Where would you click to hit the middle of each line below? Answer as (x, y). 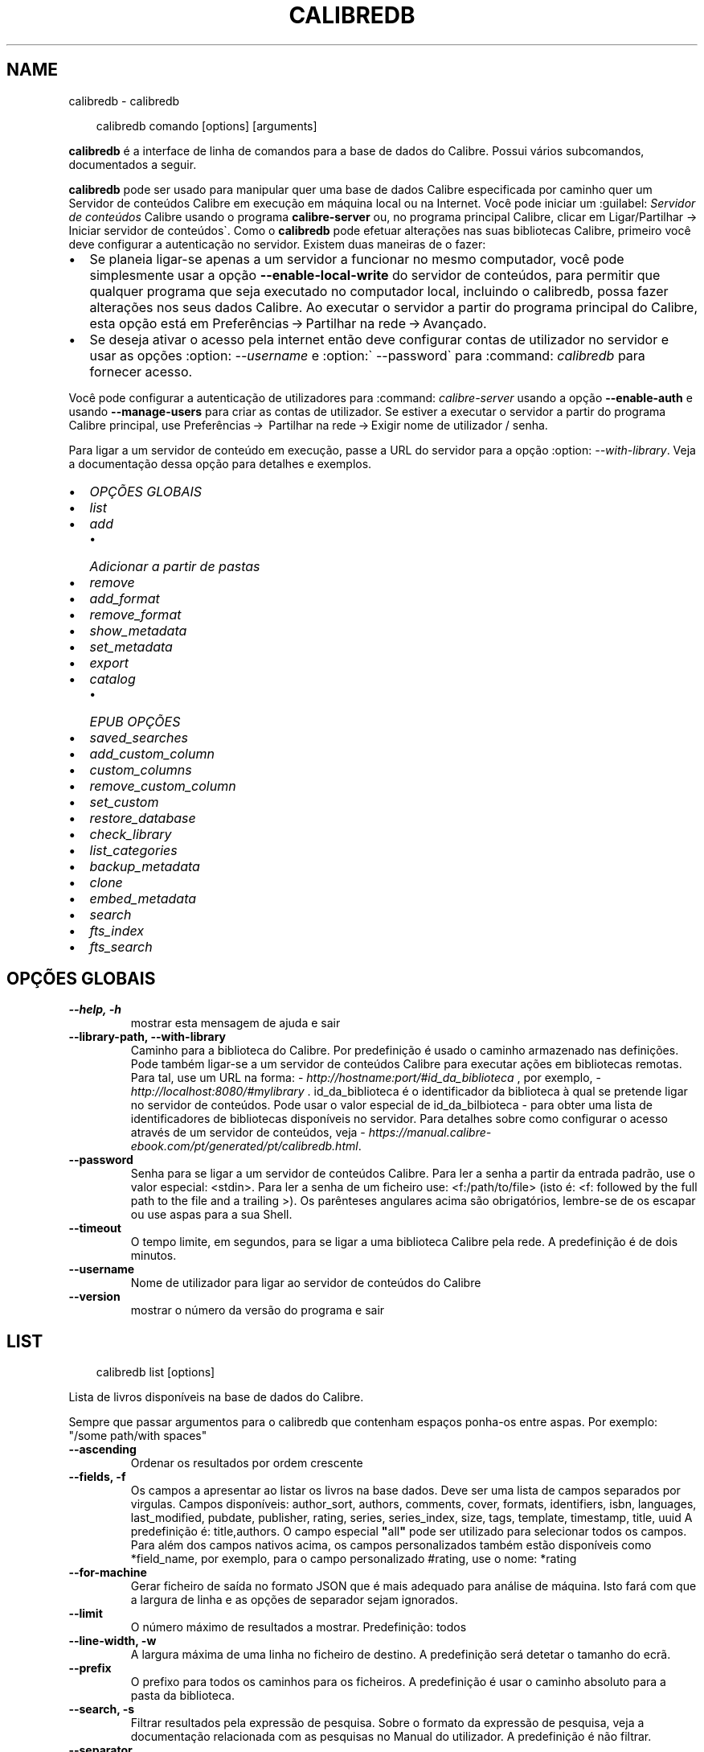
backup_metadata (145, 866)
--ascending (102, 1450)
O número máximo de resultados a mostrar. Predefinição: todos (299, 1627)
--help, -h (95, 1010)
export (109, 662)
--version (94, 1297)
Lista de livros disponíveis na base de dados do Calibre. (216, 1397)
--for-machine (108, 1573)
